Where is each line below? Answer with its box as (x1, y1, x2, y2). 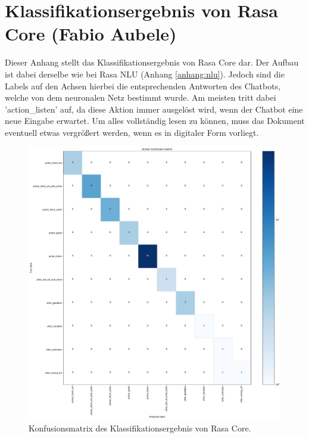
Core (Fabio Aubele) (5, 21, 177, 46)
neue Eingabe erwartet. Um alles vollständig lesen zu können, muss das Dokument (5, 114, 305, 127)
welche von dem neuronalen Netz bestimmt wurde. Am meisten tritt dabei (5, 91, 276, 104)
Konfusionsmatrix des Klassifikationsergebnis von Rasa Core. (29, 422, 251, 434)
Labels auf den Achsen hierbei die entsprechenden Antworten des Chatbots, (5, 79, 281, 92)
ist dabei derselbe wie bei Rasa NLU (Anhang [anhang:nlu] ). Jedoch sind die (5, 67, 285, 80)
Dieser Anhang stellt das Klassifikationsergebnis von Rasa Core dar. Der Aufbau (5, 56, 299, 69)
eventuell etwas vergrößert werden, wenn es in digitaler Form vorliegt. (5, 126, 259, 138)
